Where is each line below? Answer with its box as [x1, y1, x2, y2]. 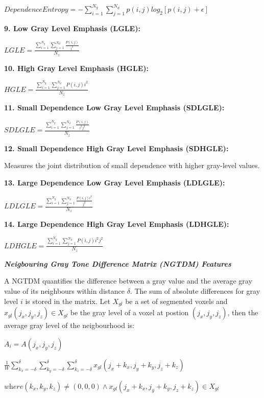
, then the [227, 307, 258, 318]
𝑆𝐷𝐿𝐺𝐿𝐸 [4, 127, 35, 134]
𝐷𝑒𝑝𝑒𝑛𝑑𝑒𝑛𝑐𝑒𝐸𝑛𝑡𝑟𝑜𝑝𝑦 [4, 6, 68, 13]
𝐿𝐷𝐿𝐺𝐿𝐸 [4, 203, 36, 210]
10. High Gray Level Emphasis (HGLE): [4, 62, 149, 73]
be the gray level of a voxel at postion [70, 307, 189, 318]
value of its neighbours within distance [4, 286, 125, 296]
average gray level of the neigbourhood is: [4, 320, 134, 331]
